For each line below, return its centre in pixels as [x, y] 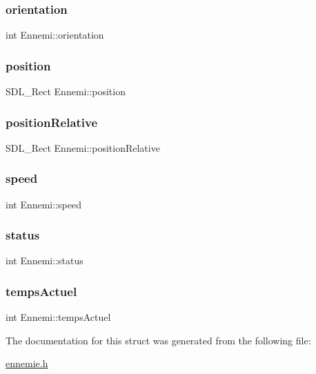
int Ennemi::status [45, 260]
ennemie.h [27, 363]
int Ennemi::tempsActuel [58, 317]
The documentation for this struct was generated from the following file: [158, 340]
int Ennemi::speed [43, 204]
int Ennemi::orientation [55, 35]
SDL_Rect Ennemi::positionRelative [83, 147]
